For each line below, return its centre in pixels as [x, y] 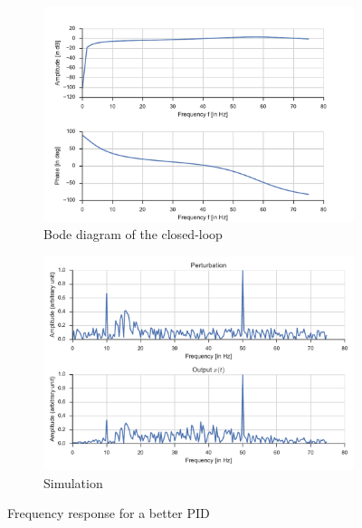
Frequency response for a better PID [109, 513]
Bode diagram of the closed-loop [133, 234]
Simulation [73, 482]
